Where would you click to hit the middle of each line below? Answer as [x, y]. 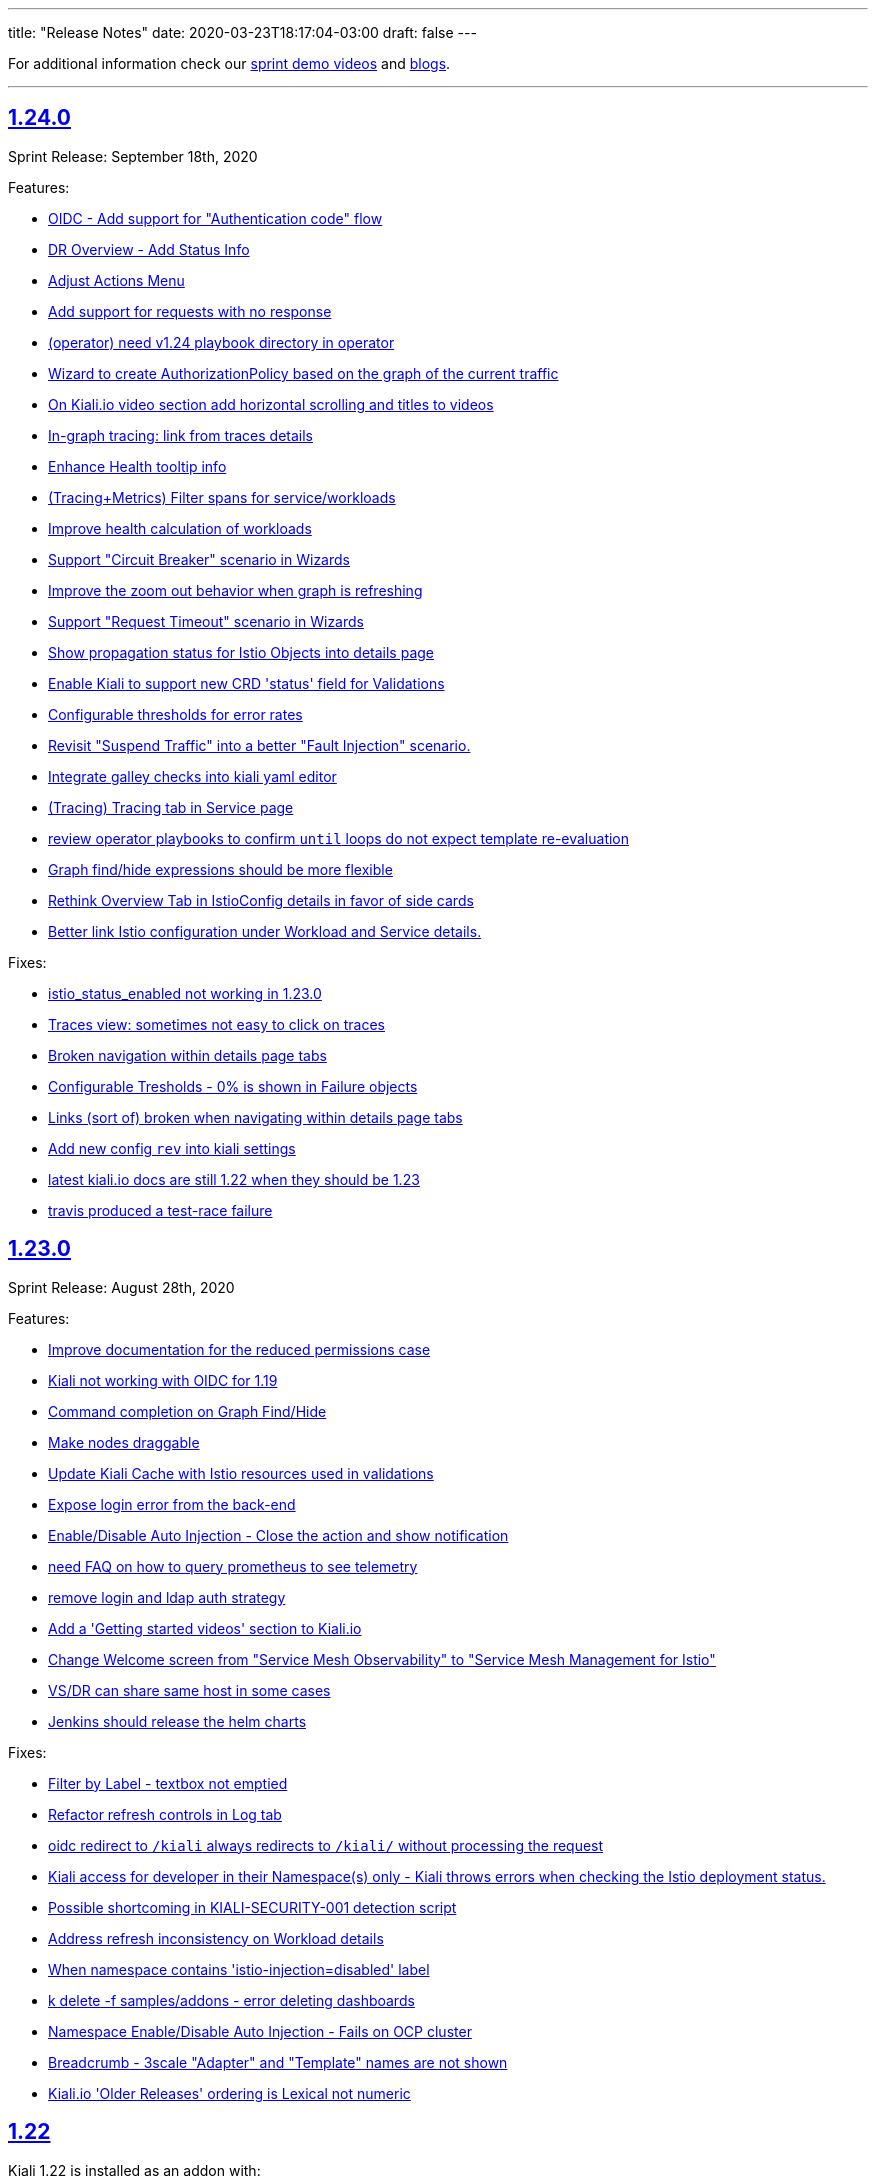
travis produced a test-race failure [160, 1210]
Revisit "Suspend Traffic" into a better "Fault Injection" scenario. [259, 745]
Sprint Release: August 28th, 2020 [121, 1287]
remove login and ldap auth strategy [167, 1597]
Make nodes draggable [124, 1442]
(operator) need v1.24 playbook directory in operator [221, 342]
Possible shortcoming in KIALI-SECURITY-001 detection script [252, 1907]
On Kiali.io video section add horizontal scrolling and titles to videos [271, 404]
